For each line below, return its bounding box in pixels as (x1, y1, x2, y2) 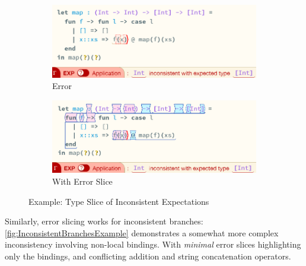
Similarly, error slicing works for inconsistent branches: (5, 215, 203, 227)
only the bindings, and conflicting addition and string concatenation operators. (5, 250, 291, 262)
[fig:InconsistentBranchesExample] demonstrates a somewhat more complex (5, 226, 279, 239)
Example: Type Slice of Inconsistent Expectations (28, 195, 209, 207)
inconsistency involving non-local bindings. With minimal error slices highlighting (5, 238, 301, 251)
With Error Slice (52, 175, 113, 188)
